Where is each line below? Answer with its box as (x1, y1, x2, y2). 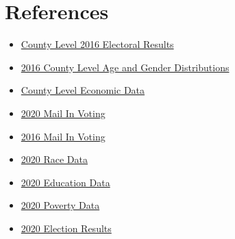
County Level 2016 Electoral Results (21, 37, 174, 51)
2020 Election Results (21, 221, 112, 235)
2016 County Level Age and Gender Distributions (21, 60, 230, 74)
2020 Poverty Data (21, 198, 100, 212)
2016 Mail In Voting (21, 129, 106, 143)
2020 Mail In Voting (21, 105, 106, 120)
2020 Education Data (21, 175, 110, 189)
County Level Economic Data (21, 83, 145, 97)
